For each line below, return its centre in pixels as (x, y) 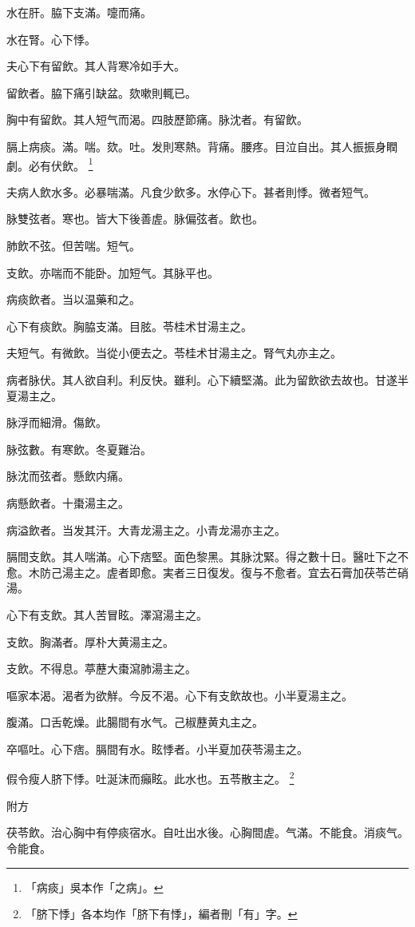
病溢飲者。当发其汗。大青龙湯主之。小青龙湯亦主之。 (146, 529)
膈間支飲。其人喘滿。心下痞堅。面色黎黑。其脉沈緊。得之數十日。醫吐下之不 (207, 557)
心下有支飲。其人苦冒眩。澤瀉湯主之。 (107, 614)
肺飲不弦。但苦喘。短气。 (73, 245)
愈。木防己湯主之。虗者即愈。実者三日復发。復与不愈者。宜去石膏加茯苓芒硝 (207, 572)
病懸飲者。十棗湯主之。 (68, 502)
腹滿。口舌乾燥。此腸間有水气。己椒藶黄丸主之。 (135, 722)
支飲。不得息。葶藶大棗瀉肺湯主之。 (101, 668)
